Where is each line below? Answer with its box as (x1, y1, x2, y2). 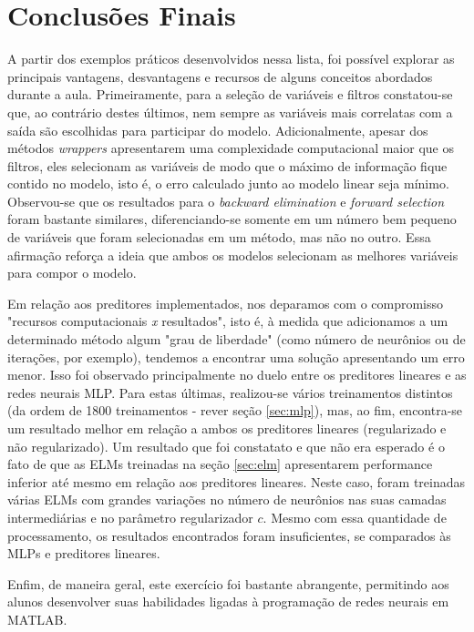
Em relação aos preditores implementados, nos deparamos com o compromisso (7, 293, 444, 312)
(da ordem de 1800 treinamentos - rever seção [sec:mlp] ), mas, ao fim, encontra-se (7, 401, 463, 420)
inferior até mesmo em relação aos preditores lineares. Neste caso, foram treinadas (7, 472, 466, 491)
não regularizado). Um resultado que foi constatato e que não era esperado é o (7, 436, 445, 455)
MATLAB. (7, 609, 67, 628)
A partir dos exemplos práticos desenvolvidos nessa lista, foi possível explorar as (7, 49, 455, 68)
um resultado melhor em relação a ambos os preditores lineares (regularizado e (7, 419, 447, 437)
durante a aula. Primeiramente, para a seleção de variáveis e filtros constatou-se (7, 85, 453, 104)
